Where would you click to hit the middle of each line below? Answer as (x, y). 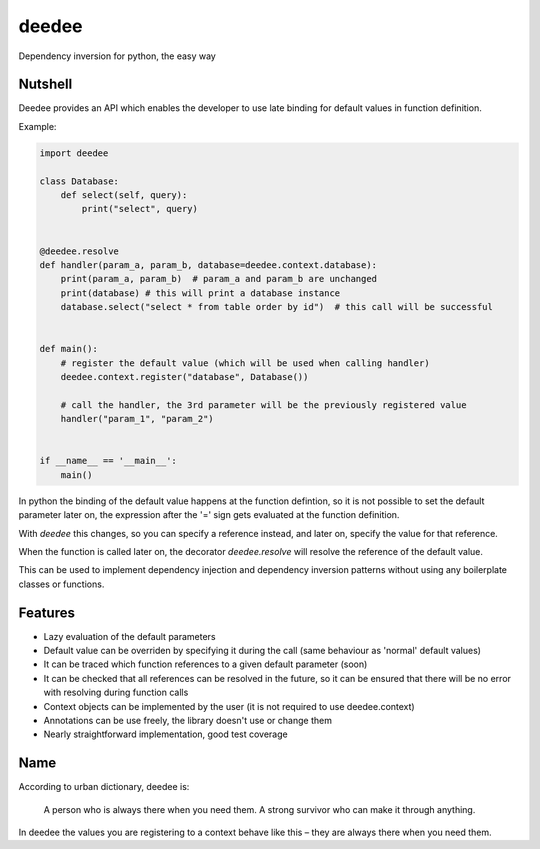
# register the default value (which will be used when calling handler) (245, 363)
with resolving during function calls (116, 692)
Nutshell (45, 84)
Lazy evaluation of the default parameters (129, 636)
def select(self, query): (124, 195)
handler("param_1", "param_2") (137, 419)
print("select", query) (140, 209)
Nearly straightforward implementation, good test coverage (166, 734)
